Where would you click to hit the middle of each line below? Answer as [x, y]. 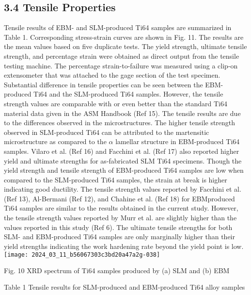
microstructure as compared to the [55, 141]
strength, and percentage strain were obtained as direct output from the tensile [122, 56]
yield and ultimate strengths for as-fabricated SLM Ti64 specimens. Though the [123, 160]
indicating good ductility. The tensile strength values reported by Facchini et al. [123, 189]
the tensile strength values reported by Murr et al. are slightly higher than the [120, 218]
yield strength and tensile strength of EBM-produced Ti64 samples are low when [124, 170]
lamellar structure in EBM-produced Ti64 [178, 141]
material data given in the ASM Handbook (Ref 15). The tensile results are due [122, 113]
